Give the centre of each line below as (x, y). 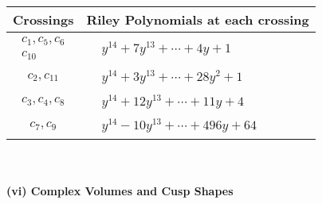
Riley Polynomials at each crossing (198, 19)
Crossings (43, 19)
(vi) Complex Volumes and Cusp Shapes (120, 190)
